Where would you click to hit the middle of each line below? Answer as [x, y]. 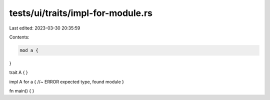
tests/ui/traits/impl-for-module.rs [81, 13]
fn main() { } [22, 91]
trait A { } [19, 72]
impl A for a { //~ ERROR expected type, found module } [67, 81]
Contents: [19, 37]
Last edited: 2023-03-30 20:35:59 [45, 28]
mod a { [29, 50]
